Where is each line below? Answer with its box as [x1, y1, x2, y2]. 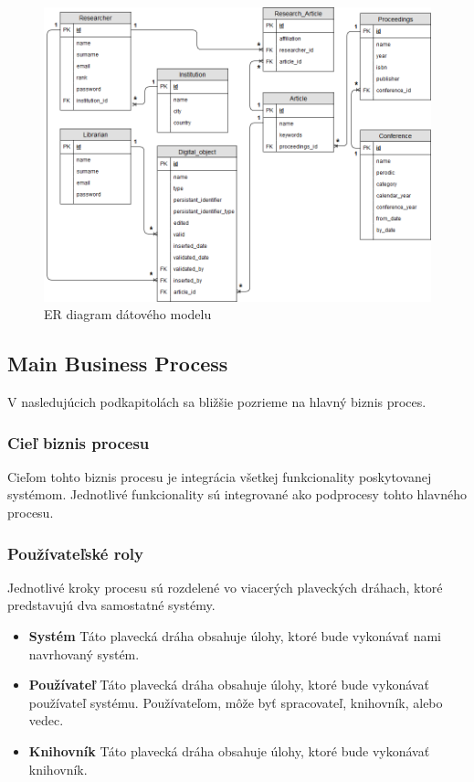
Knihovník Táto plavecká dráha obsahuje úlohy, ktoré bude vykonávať [28, 741, 430, 760]
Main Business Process [7, 349, 228, 378]
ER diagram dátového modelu [44, 305, 212, 324]
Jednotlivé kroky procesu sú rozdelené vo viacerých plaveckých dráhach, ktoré [7, 577, 443, 596]
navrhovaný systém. [28, 644, 140, 663]
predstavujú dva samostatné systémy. [7, 595, 216, 615]
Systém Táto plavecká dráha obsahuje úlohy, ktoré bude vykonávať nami [28, 627, 441, 645]
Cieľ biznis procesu [7, 431, 150, 454]
